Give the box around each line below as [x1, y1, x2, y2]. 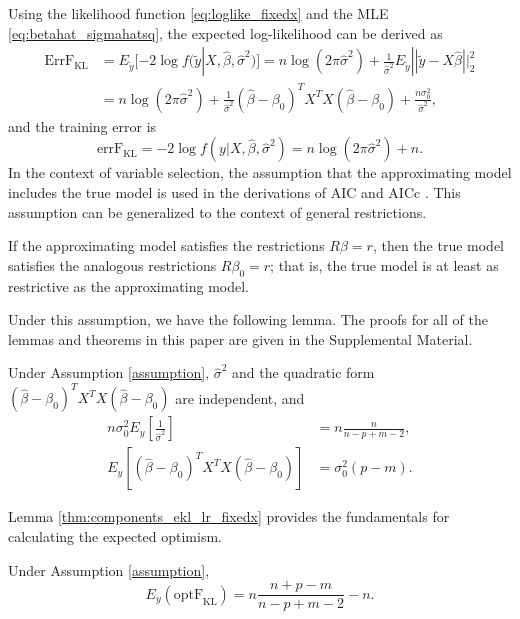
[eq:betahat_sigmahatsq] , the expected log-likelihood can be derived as [8, 22, 443, 43]
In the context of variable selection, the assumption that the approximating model [8, 162, 512, 183]
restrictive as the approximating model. [8, 275, 249, 296]
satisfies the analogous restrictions [8, 254, 217, 275]
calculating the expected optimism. [8, 526, 222, 547]
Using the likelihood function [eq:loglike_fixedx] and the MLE [8, 3, 389, 23]
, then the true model [372, 235, 504, 256]
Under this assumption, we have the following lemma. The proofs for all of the [8, 309, 488, 330]
